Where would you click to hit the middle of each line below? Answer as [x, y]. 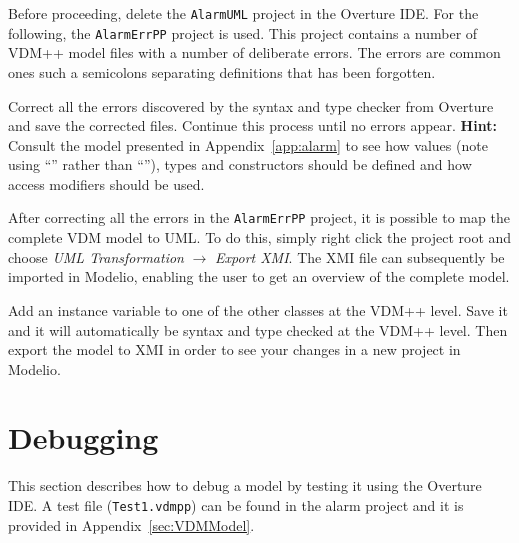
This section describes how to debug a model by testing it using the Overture [245, 485]
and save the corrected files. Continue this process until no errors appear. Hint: [252, 125]
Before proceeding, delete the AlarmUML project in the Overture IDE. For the [243, 13]
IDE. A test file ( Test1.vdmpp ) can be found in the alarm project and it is [236, 505]
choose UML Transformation [96, 256]
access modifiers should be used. [106, 183]
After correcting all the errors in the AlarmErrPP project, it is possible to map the [259, 217]
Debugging [83, 437]
